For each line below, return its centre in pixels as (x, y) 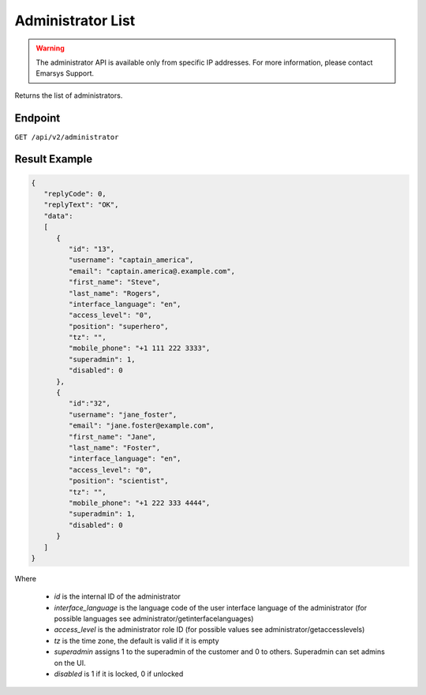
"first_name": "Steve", (114, 282)
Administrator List (75, 21)
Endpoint (37, 118)
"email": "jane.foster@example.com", (141, 426)
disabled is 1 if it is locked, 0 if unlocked (119, 674)
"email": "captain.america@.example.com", (152, 271)
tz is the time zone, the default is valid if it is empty (137, 641)
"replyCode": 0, (75, 194)
